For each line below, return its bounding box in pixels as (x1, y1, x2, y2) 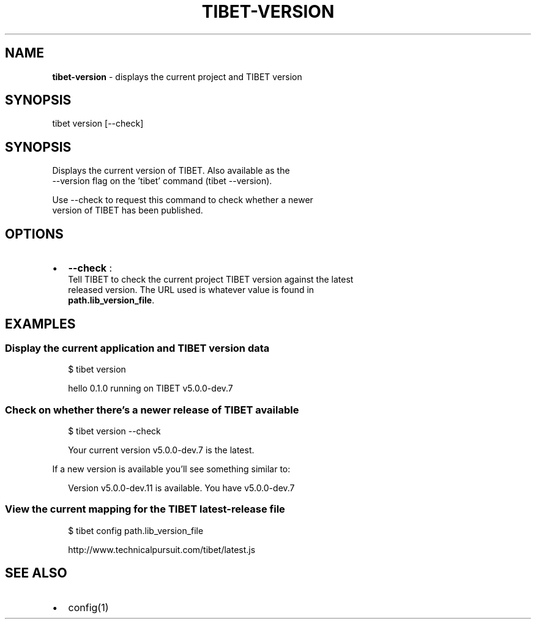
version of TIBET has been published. (52, 205, 203, 216)
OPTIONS (5, 226, 64, 242)
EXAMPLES (5, 316, 76, 332)
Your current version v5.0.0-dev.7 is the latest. (68, 445, 255, 456)
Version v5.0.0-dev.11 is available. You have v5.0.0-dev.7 (68, 483, 295, 494)
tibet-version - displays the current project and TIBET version (52, 71, 302, 82)
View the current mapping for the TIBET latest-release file (5, 503, 285, 516)
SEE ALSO (5, 565, 67, 581)
